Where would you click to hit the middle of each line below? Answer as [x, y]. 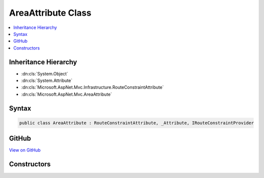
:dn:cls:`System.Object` [45, 74]
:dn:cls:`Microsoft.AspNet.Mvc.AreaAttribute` [67, 94]
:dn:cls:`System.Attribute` [47, 80]
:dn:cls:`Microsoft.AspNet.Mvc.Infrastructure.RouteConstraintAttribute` [92, 87]
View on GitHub [25, 150]
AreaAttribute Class [50, 13]
